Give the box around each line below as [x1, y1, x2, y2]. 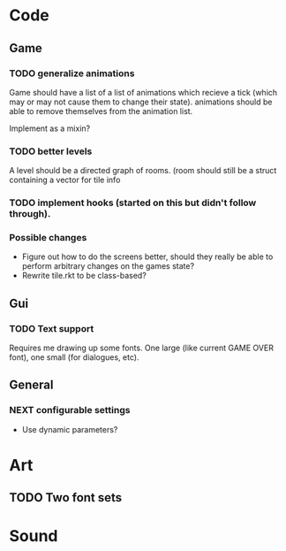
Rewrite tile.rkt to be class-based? [21, 271, 147, 281]
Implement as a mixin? [9, 123, 91, 134]
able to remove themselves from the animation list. [9, 105, 193, 116]
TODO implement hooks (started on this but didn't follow [9, 196, 257, 209]
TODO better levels [9, 145, 93, 157]
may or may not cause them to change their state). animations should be [9, 96, 273, 107]
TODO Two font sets [9, 490, 123, 505]
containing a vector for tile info [9, 174, 121, 186]
